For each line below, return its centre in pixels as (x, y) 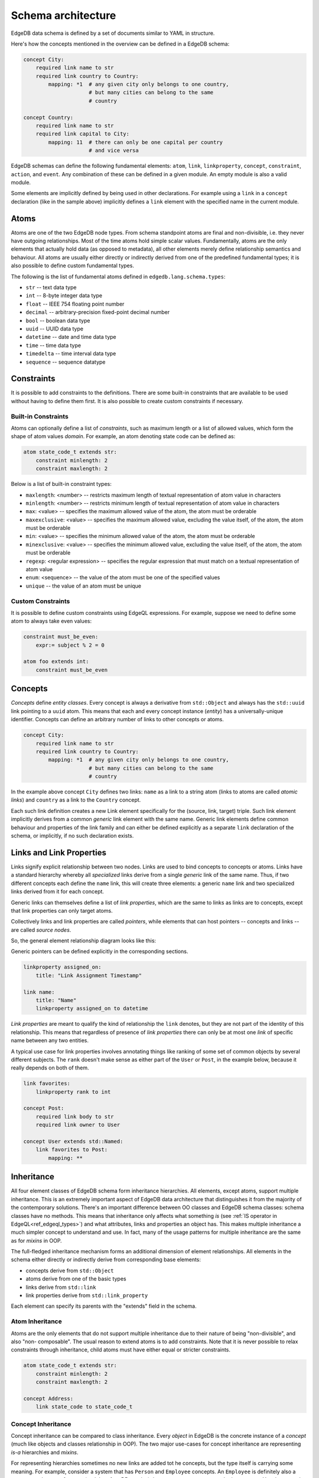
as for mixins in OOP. (36, 1240)
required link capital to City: (83, 134)
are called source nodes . (41, 930)
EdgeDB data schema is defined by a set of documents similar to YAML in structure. (113, 33)
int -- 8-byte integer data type (64, 296)
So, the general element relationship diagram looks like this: (84, 941)
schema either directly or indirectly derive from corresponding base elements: (106, 1260)
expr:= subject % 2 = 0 (70, 645)
